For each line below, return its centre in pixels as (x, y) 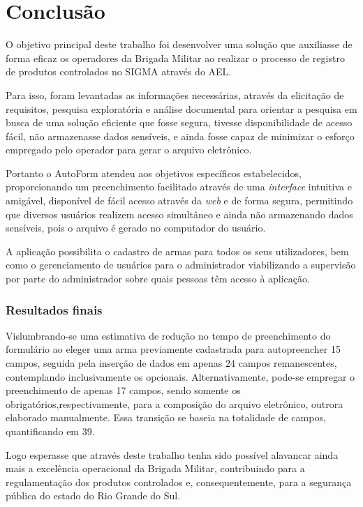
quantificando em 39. (50, 431)
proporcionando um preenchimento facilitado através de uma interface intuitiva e (179, 187)
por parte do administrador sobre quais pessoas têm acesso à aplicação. (158, 279)
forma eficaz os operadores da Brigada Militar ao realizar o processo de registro (175, 58)
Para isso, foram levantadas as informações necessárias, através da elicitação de (175, 94)
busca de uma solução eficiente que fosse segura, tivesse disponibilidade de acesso (179, 122)
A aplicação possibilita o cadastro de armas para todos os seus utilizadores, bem (177, 251)
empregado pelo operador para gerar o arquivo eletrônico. (129, 150)
